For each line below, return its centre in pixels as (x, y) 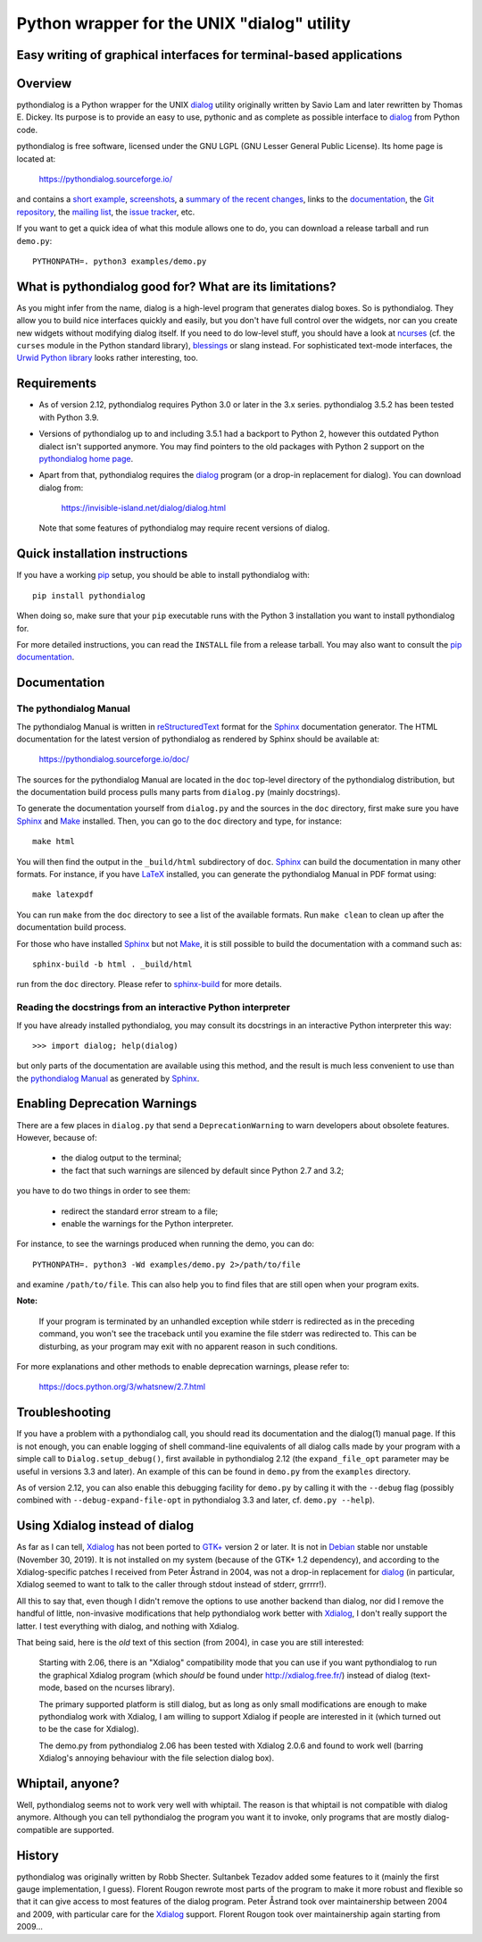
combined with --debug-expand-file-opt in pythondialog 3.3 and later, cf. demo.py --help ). (195, 1500)
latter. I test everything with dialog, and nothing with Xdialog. (128, 1626)
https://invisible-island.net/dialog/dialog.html (144, 508)
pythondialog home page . (86, 458)
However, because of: (57, 1137)
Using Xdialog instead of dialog (105, 1526)
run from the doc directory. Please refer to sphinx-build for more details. (150, 984)
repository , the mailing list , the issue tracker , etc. (106, 212)
